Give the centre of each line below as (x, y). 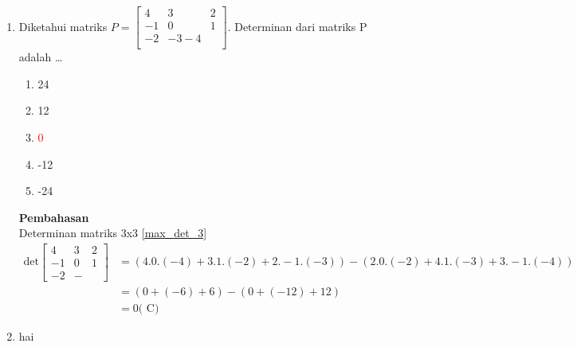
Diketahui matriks (63, 26)
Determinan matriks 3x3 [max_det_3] (113, 233)
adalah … (41, 57)
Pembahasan (54, 217)
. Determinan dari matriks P (297, 26)
